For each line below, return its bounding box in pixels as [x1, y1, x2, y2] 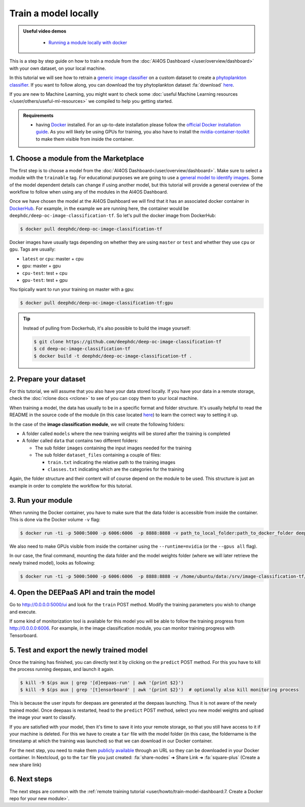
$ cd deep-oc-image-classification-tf [34, 346, 131, 352]
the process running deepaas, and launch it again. [9, 666, 114, 673]
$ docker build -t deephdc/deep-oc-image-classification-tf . [34, 353, 192, 359]
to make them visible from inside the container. [36, 136, 134, 142]
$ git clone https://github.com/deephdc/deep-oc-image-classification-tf [34, 339, 222, 344]
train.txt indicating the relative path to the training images [47, 459, 175, 465]
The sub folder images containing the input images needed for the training [35, 445, 192, 451]
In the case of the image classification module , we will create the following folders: [9, 421, 185, 427]
